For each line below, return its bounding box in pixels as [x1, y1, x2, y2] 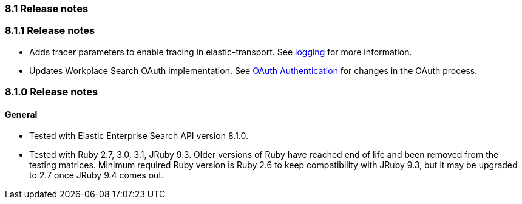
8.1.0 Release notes [5, 86, 98, 98]
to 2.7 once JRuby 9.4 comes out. [29, 170, 164, 181]
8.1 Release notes [5, 2, 89, 15]
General [5, 109, 38, 120]
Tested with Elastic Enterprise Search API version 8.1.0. [29, 131, 249, 141]
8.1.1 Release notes [5, 24, 95, 37]
